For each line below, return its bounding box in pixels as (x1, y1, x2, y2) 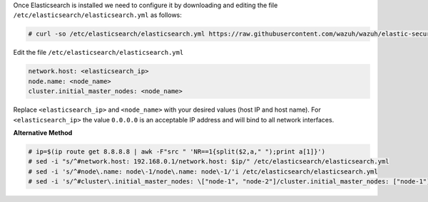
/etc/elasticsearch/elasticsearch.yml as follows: (13, 11, 182, 19)
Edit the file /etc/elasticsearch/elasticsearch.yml (13, 48, 184, 57)
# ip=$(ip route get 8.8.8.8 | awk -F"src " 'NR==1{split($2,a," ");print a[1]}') (28, 147, 326, 156)
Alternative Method (13, 128, 73, 137)
